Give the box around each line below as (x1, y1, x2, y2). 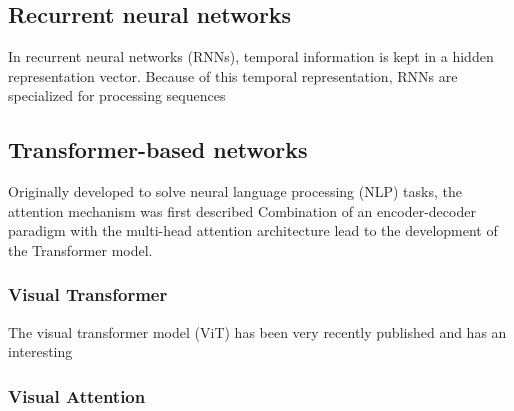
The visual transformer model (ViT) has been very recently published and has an (8, 321, 507, 342)
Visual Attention (8, 383, 146, 408)
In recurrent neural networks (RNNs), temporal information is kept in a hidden (8, 46, 494, 67)
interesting (8, 341, 73, 362)
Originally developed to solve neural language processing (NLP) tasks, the (8, 181, 462, 202)
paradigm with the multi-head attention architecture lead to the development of (8, 220, 498, 241)
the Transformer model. (8, 239, 153, 260)
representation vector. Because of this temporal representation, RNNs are (8, 65, 458, 86)
